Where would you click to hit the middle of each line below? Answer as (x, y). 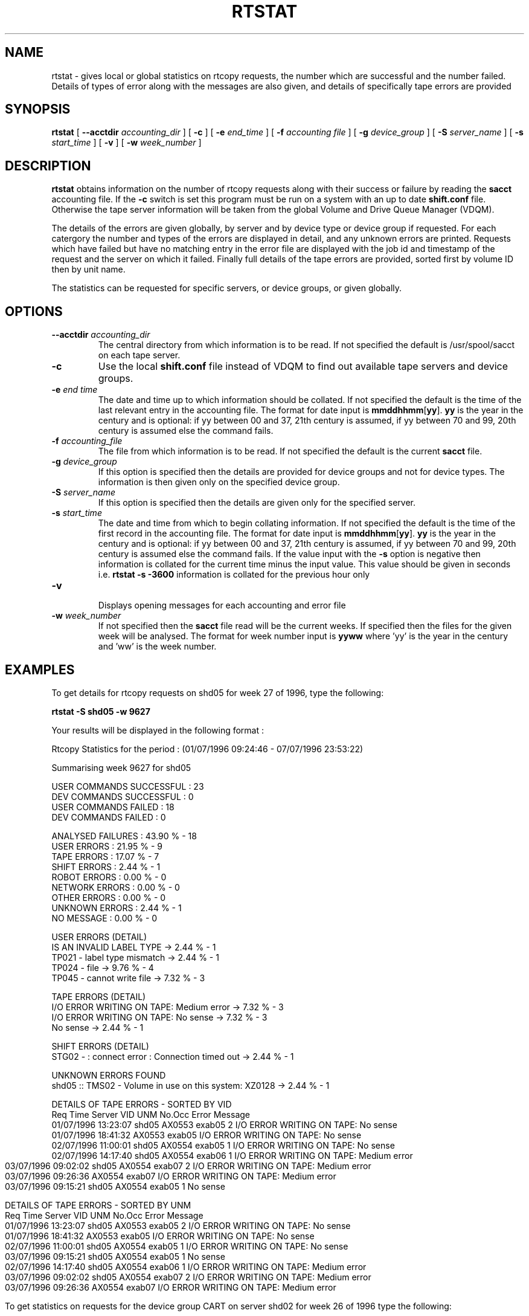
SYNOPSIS (38, 109)
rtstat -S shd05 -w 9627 (101, 711)
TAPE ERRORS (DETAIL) (99, 996)
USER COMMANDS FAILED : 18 (113, 807)
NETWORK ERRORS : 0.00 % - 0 (116, 887)
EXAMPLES (40, 669)
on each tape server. (139, 355)
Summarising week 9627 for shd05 (121, 767)
